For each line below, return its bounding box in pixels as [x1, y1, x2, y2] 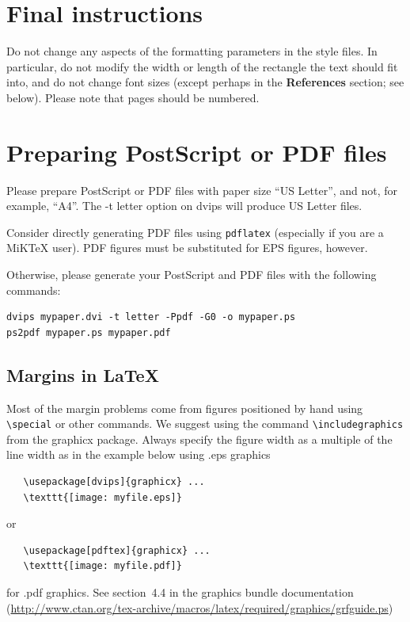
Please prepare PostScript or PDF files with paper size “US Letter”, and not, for [6, 181, 398, 198]
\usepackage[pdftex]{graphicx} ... [23, 544, 211, 556]
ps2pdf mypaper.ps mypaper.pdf [6, 326, 171, 338]
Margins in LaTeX [6, 362, 159, 387]
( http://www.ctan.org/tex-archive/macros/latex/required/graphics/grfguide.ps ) [6, 599, 393, 616]
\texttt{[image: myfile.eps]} [23, 491, 182, 503]
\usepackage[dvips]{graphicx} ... [23, 476, 205, 488]
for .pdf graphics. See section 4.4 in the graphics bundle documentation [6, 584, 354, 601]
